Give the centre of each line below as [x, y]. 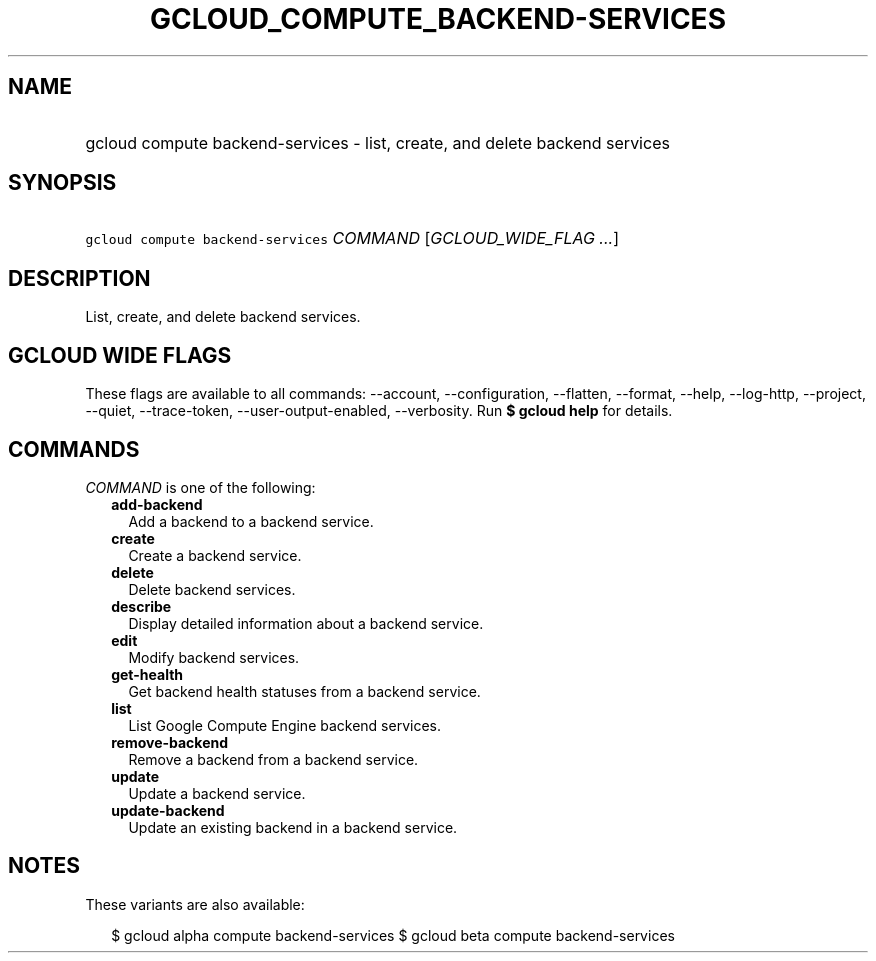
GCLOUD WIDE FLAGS [120, 355]
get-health [147, 674]
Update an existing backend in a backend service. [293, 827]
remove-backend [170, 742]
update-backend [168, 810]
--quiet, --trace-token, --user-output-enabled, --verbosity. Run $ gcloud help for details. [379, 411]
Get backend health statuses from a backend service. [304, 691]
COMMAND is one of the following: [200, 487]
